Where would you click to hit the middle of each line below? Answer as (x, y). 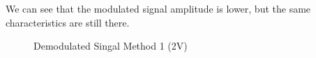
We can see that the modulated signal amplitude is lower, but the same (158, 8)
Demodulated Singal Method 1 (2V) (111, 46)
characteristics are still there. (68, 22)
